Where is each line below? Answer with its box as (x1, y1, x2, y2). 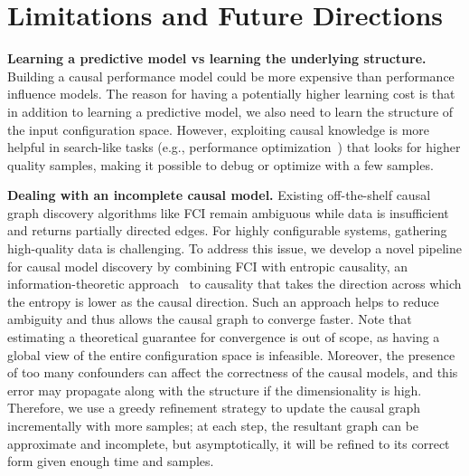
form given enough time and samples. (7, 452, 214, 471)
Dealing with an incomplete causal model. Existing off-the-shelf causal (7, 186, 431, 205)
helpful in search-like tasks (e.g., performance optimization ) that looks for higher (7, 138, 461, 157)
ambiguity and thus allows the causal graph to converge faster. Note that (7, 309, 412, 328)
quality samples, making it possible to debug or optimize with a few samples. (7, 155, 434, 174)
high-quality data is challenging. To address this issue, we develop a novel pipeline (7, 239, 462, 258)
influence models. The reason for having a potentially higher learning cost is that (7, 84, 455, 103)
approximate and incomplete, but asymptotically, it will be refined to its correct (7, 433, 450, 452)
